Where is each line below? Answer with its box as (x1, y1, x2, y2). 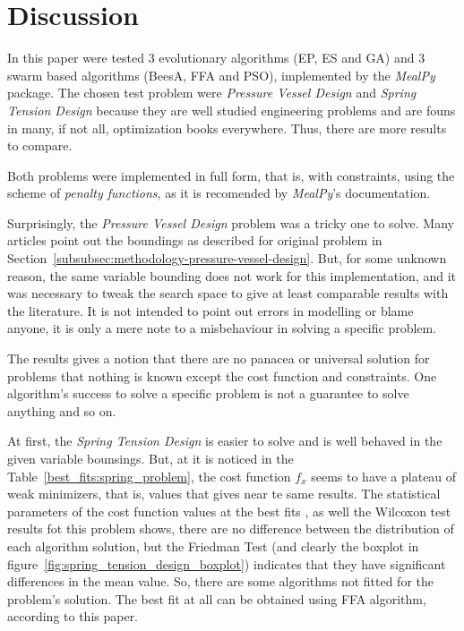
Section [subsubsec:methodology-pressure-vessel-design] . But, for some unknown (7, 249, 447, 268)
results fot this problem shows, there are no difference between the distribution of (7, 519, 454, 538)
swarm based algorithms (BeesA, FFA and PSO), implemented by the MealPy (7, 65, 435, 84)
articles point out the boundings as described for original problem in (7, 231, 382, 250)
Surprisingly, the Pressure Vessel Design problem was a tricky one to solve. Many (7, 213, 454, 232)
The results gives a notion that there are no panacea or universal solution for (7, 349, 430, 368)
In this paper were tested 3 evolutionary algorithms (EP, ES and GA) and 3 (7, 48, 425, 67)
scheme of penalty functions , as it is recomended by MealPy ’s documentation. (7, 183, 431, 202)
